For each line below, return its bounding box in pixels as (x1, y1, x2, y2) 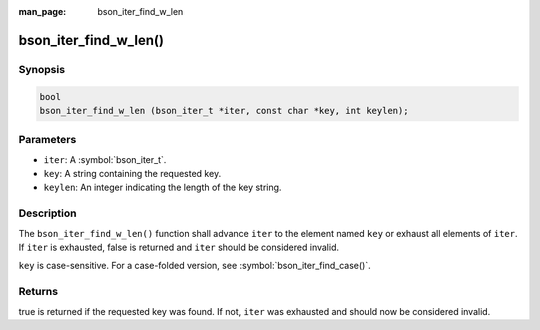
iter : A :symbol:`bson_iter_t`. (43, 153, 167, 165)
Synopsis (18, 62, 65, 76)
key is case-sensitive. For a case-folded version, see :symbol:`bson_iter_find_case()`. (18, 260, 371, 272)
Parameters (18, 133, 77, 147)
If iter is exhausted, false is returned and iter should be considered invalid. (18, 241, 340, 253)
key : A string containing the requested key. (43, 168, 222, 180)
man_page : (18, 6, 67, 17)
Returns (18, 285, 59, 299)
